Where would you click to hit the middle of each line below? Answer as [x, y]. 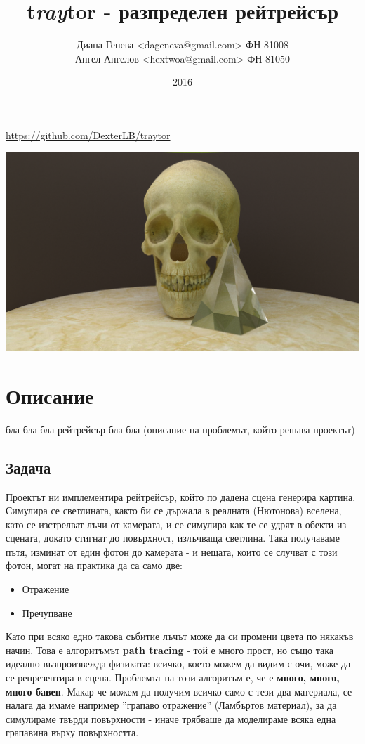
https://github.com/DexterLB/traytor [88, 135]
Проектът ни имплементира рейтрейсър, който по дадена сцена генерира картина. [181, 496]
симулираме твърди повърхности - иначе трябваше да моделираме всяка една [171, 718]
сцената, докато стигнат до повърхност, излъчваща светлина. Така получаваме [173, 538]
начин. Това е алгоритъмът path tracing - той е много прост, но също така [170, 650]
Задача [28, 467]
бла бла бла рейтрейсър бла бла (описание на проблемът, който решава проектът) [180, 429]
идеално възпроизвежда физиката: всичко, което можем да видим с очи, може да [178, 664]
